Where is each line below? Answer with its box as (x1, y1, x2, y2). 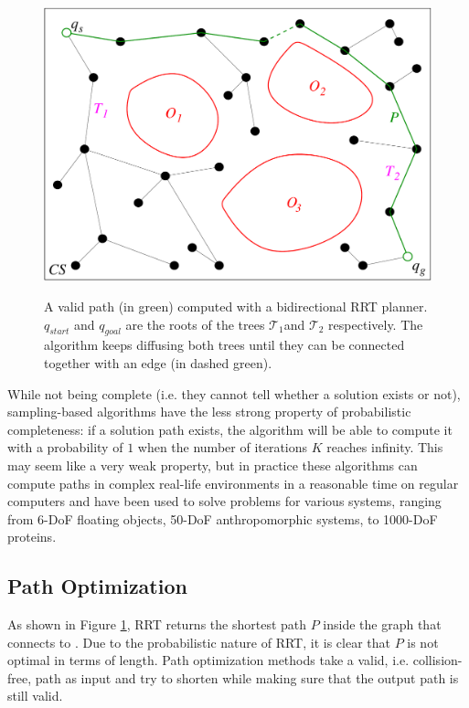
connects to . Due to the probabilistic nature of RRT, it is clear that (7, 632, 390, 651)
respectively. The (328, 314, 423, 333)
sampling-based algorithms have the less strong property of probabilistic (7, 402, 411, 421)
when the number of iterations (137, 438, 308, 457)
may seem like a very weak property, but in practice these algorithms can (7, 455, 418, 474)
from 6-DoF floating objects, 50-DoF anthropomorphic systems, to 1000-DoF (7, 509, 438, 528)
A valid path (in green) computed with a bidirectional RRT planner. (44, 296, 428, 315)
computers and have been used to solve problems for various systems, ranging (7, 491, 442, 511)
